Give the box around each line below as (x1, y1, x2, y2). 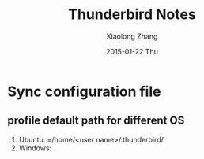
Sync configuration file (7, 83, 161, 100)
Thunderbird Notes (67, 6, 197, 24)
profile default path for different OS (7, 114, 185, 128)
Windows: (18, 143, 52, 153)
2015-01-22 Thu (105, 46, 159, 56)
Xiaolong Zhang (106, 31, 158, 41)
